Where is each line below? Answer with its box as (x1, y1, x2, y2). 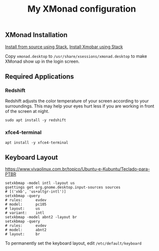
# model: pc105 (5, 202, 47, 207)
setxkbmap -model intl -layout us (5, 181, 75, 186)
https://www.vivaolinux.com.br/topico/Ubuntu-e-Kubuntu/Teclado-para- (5, 166, 150, 172)
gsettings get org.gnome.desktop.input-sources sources (5, 185, 121, 190)
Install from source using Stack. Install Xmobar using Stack (5, 44, 123, 50)
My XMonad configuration (27, 3, 136, 15)
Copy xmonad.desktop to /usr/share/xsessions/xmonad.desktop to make (5, 53, 147, 59)
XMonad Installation (5, 31, 68, 39)
